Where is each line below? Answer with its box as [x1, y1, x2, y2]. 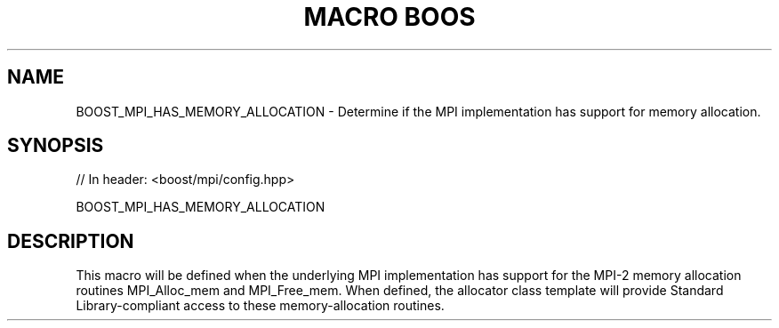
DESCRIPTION [7, 229, 134, 252]
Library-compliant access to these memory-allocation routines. [76, 298, 445, 314]
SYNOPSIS [7, 134, 104, 157]
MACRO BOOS [303, 2, 476, 32]
